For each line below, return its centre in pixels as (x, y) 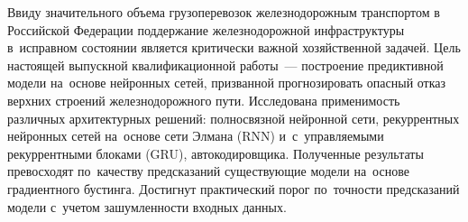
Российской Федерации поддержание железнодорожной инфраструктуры (206, 29)
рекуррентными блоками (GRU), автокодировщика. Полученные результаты (216, 153)
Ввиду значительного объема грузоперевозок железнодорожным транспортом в (224, 12)
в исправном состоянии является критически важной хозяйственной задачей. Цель (234, 47)
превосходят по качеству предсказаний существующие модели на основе (208, 171)
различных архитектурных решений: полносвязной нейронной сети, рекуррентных (234, 118)
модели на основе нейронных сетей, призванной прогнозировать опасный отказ (227, 83)
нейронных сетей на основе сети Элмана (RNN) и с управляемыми (196, 136)
